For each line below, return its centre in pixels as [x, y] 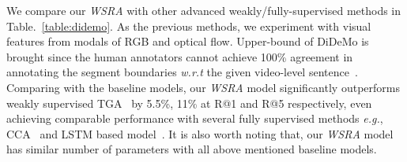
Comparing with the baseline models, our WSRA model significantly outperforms [203, 87]
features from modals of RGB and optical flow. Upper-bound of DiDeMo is [188, 41]
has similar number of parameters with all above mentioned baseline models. [192, 149]
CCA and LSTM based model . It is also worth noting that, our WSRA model [200, 133]
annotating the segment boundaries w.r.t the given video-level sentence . [182, 72]
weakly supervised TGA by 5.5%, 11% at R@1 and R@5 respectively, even [189, 103]
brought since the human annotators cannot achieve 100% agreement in [180, 56]
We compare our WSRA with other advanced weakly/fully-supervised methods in [204, 10]
